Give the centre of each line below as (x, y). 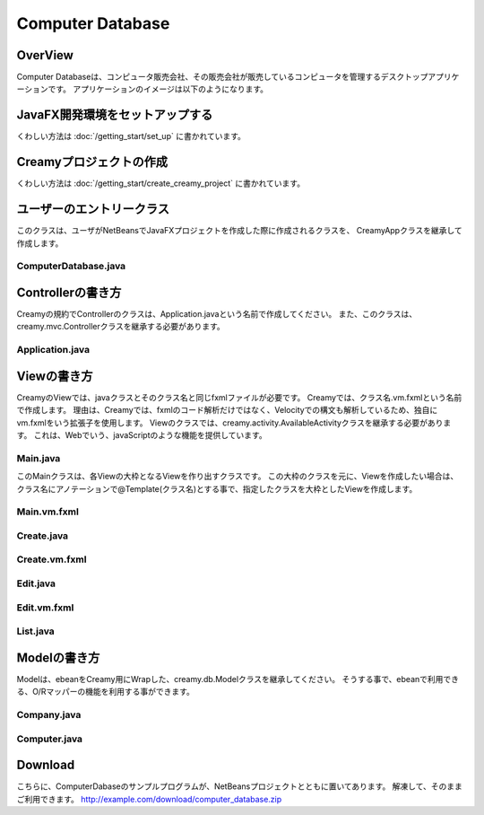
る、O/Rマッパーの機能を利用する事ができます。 (105, 692)
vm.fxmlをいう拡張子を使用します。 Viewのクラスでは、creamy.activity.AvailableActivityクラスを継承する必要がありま (234, 423)
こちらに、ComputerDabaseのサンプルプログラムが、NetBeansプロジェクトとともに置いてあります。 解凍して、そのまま (240, 786)
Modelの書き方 (58, 657)
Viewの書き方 (55, 376)
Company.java (49, 715)
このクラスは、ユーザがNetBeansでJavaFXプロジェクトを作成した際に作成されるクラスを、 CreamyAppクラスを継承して (239, 231)
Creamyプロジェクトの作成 (92, 162)
